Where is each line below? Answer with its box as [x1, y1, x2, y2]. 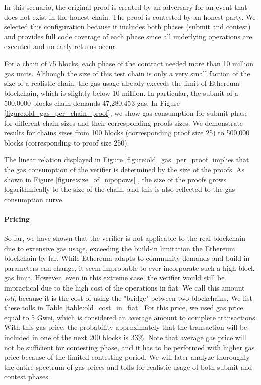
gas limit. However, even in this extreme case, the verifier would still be [4, 272, 225, 283]
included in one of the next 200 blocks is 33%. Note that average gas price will [4, 332, 246, 343]
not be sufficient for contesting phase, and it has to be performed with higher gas [4, 342, 255, 352]
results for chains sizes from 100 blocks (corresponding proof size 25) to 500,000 [4, 127, 250, 138]
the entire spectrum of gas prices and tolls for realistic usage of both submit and [4, 361, 252, 372]
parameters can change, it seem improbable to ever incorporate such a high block [4, 262, 255, 273]
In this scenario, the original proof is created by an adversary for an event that [4, 2, 247, 12]
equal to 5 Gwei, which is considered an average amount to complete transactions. [4, 312, 257, 322]
